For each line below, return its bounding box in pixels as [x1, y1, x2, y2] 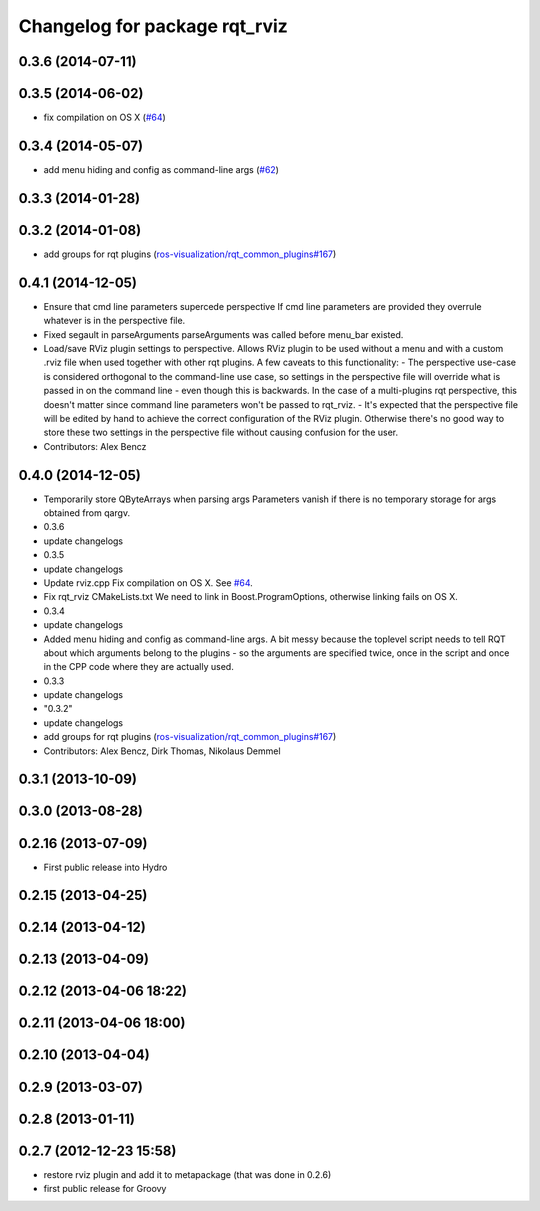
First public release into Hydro [43, 861, 168, 873]
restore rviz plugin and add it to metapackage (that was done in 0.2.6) [43, 1168, 332, 1180]
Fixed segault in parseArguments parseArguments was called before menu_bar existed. [43, 328, 404, 340]
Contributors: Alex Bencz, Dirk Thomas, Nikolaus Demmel [43, 745, 281, 757]
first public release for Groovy [43, 1183, 167, 1195]
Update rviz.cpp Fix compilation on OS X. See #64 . [43, 576, 254, 589]
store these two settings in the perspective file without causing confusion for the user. [43, 426, 399, 439]
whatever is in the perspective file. [43, 315, 186, 327]
